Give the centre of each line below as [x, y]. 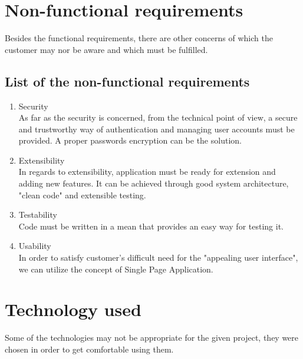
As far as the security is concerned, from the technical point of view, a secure [158, 117]
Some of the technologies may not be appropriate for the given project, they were [152, 338]
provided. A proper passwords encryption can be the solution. [130, 140]
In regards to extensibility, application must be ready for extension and [147, 172]
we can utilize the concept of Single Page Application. [116, 269]
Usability [35, 246]
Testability [38, 215]
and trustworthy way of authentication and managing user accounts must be [157, 129]
